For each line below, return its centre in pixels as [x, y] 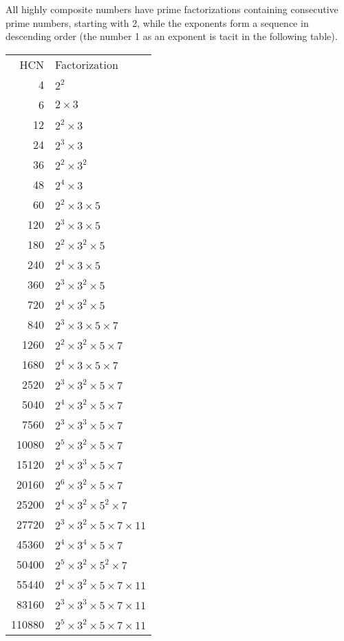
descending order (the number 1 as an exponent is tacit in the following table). [172, 36]
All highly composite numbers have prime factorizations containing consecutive [172, 9]
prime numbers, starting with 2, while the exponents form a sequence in [157, 22]
